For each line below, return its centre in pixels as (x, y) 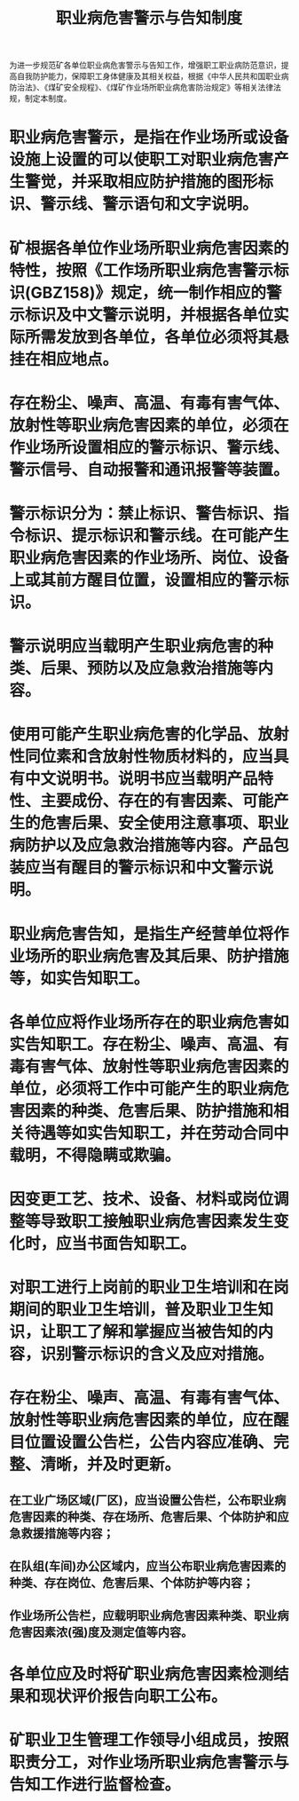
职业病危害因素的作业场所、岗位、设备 (149, 558)
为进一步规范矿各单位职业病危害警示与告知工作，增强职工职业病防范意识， (145, 65)
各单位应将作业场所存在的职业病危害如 (149, 1022)
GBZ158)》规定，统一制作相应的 (148, 292)
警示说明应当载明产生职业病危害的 (134, 647)
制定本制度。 (48, 99)
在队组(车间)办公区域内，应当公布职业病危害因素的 (148, 1566)
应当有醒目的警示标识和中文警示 (142, 868)
